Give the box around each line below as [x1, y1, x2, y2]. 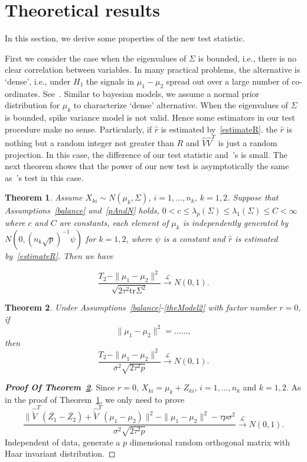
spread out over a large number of [166, 75, 289, 87]
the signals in [86, 75, 135, 87]
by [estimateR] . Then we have [5, 249, 113, 261]
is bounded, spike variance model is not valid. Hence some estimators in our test [5, 111, 295, 124]
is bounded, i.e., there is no [198, 51, 296, 64]
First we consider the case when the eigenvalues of [5, 51, 187, 64]
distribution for [5, 99, 60, 111]
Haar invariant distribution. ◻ [5, 447, 116, 460]
